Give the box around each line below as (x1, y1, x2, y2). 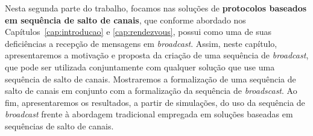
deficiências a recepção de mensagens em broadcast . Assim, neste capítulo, (5, 37, 277, 49)
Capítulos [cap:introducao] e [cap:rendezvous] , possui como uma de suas (5, 25, 271, 38)
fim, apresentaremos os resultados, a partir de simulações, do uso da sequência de (5, 96, 305, 108)
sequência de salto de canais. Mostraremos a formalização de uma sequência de (5, 72, 296, 85)
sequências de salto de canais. (5, 119, 114, 132)
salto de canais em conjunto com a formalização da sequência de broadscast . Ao (5, 84, 297, 97)
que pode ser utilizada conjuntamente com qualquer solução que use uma (5, 60, 275, 73)
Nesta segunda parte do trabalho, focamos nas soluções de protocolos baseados (5, 2, 307, 14)
